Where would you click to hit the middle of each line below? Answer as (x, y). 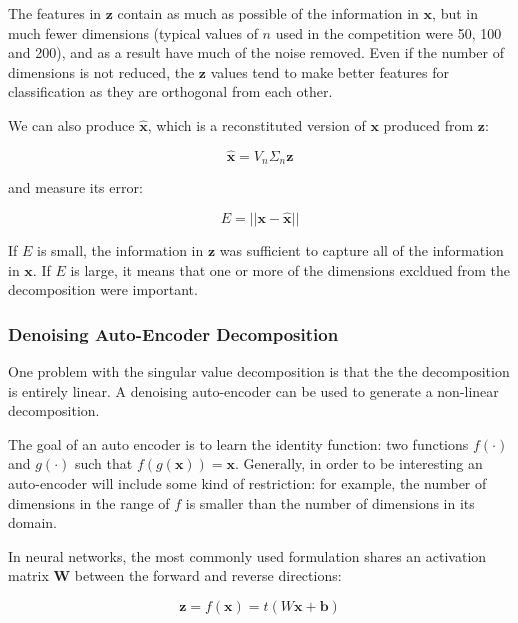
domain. (33, 522)
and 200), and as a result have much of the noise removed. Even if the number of (256, 52)
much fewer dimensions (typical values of (133, 32)
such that (103, 463)
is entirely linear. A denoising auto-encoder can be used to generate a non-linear (253, 390)
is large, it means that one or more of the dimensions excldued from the (290, 269)
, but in (455, 13)
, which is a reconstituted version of (256, 124)
